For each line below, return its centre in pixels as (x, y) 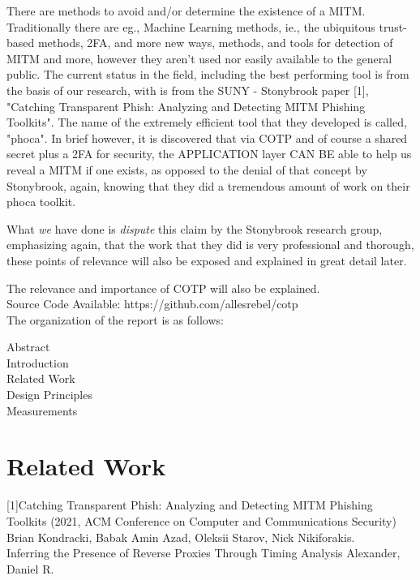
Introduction (38, 362)
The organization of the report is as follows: (115, 319)
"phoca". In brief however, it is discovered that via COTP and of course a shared (207, 137)
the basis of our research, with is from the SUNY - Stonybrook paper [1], (188, 90)
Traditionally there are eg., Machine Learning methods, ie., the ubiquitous (191, 26)
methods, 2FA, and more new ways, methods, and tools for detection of (215, 43)
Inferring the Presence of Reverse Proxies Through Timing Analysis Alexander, (204, 553)
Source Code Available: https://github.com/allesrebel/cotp (152, 304)
